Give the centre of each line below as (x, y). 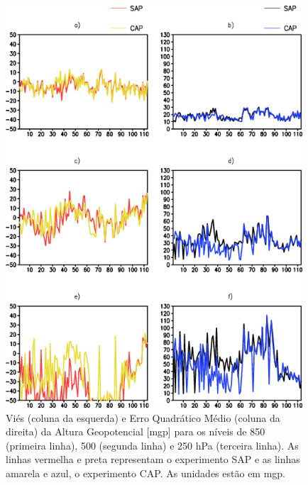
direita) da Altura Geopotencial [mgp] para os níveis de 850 (136, 431)
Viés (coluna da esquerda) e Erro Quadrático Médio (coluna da (143, 417)
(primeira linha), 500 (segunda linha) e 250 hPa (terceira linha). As (152, 445)
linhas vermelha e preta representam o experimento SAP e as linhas (153, 459)
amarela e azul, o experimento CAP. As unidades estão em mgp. (146, 473)
